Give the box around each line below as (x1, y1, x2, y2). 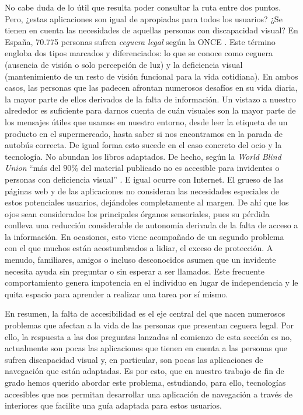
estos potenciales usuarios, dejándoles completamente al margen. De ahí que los (5, 196, 289, 208)
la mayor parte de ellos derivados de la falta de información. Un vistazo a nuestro (5, 92, 296, 105)
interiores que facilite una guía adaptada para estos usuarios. (5, 399, 222, 411)
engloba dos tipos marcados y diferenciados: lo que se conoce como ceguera (5, 47, 273, 59)
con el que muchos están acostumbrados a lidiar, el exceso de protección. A (5, 242, 273, 254)
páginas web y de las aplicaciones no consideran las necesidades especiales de (5, 184, 280, 197)
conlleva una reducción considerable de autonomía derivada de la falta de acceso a (5, 219, 298, 231)
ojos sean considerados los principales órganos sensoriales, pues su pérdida (5, 207, 270, 219)
